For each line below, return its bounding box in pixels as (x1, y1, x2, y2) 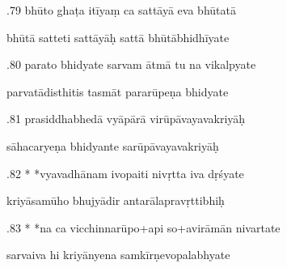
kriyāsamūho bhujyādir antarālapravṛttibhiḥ (6, 192, 225, 209)
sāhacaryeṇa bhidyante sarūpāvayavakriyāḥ (6, 137, 219, 154)
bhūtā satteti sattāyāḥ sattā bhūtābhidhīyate (6, 28, 230, 45)
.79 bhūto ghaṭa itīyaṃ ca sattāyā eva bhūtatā (6, 2, 236, 18)
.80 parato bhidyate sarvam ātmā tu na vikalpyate (6, 56, 256, 73)
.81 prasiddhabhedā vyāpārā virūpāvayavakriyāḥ (6, 110, 246, 127)
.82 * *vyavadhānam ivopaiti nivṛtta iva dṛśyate (6, 164, 244, 181)
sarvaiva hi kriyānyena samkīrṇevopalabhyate (6, 246, 230, 263)
